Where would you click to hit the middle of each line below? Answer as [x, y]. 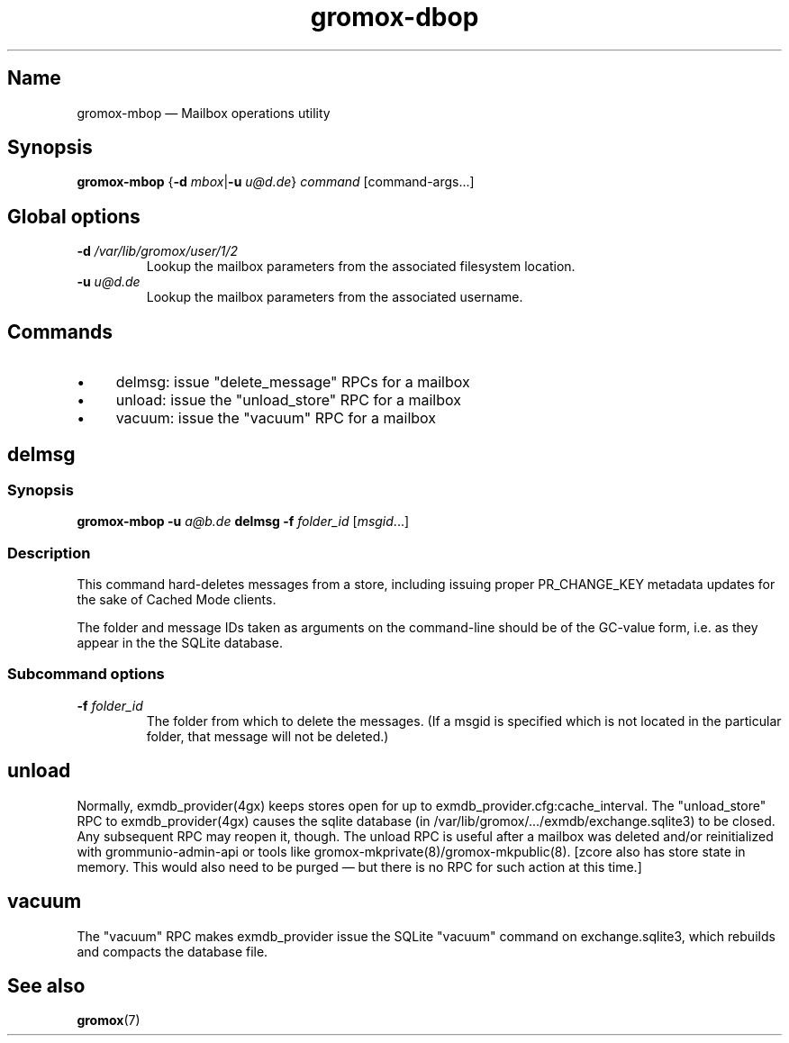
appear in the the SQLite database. [180, 643]
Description [49, 553]
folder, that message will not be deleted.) [268, 736]
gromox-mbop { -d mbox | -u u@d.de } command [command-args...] [276, 182]
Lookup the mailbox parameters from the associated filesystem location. [361, 267]
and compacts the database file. [172, 951]
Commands [60, 331]
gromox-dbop [394, 17]
